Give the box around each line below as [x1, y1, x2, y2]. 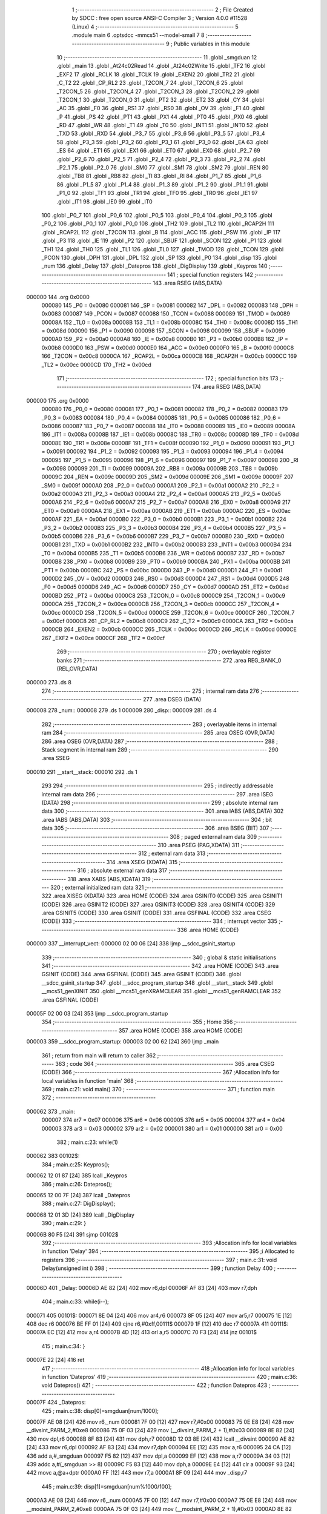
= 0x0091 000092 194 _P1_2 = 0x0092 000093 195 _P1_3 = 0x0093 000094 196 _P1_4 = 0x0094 [41, 448, 284, 455]
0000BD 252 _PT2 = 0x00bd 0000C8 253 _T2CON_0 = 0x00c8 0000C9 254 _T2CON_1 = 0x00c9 [41, 592, 286, 599]
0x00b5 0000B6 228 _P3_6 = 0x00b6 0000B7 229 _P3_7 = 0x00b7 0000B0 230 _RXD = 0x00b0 [41, 533, 285, 540]
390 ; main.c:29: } [41, 1220, 87, 1227]
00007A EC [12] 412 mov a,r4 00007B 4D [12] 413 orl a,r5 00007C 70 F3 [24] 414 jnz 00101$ [26, 1329, 257, 1336]
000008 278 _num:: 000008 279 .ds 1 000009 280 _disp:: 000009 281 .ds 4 [26, 707, 217, 714]
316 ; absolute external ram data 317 [77, 867, 168, 874]
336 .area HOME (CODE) [177, 926, 239, 933]
